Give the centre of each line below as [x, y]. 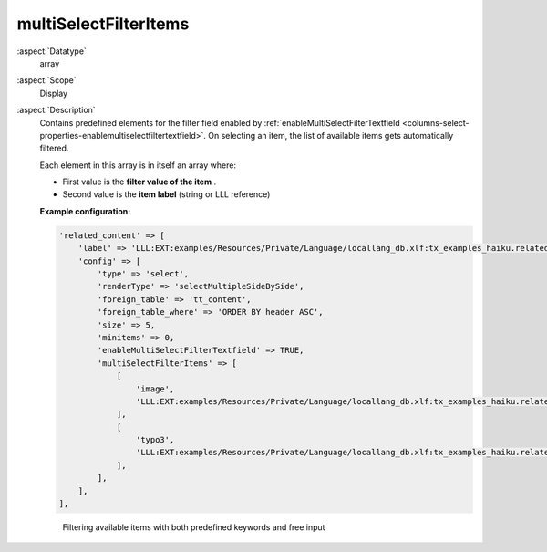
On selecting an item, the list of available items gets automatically [331, 135]
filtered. [54, 148]
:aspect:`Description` [56, 110]
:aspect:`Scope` [46, 80]
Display [54, 93]
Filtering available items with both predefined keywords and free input [194, 527]
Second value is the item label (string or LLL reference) [166, 194]
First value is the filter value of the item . [139, 182]
